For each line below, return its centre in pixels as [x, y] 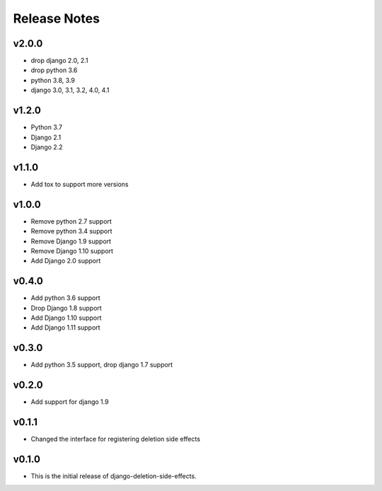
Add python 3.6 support [65, 298]
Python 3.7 [47, 127]
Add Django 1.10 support [66, 318]
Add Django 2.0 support [66, 261]
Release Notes [57, 18]
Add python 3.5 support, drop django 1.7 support [102, 365]
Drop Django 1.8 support [66, 308]
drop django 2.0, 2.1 [59, 61]
